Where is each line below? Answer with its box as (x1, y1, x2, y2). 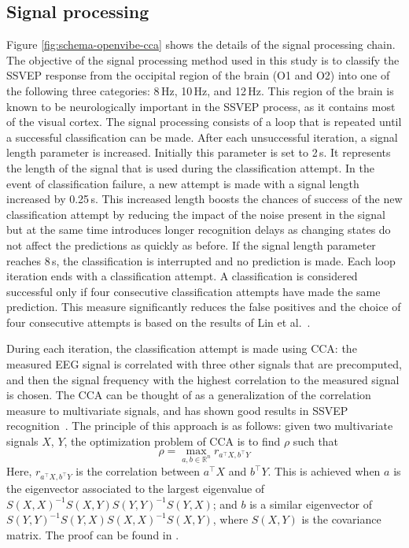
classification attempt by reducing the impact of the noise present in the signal (6, 205, 385, 222)
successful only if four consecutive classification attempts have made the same (6, 283, 381, 299)
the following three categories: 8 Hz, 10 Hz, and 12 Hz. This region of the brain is (6, 82, 394, 98)
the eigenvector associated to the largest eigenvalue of (6, 480, 265, 497)
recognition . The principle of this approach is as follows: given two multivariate (6, 417, 393, 434)
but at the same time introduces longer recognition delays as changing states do (6, 221, 391, 238)
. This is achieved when (267, 463, 381, 479)
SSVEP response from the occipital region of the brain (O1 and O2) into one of (6, 67, 390, 83)
